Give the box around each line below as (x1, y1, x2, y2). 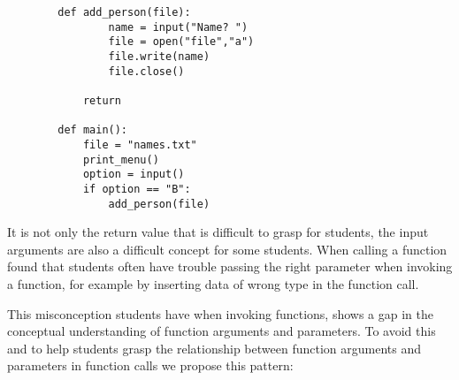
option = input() (82, 168, 185, 181)
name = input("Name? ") (108, 20, 249, 34)
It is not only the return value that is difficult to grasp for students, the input (7, 223, 429, 241)
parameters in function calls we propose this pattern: (7, 356, 294, 375)
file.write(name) (108, 49, 210, 63)
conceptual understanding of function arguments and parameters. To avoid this (7, 322, 436, 340)
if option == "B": (82, 182, 191, 195)
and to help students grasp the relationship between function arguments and (7, 338, 421, 357)
